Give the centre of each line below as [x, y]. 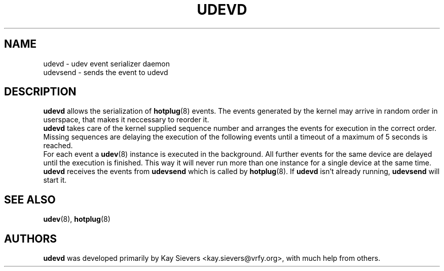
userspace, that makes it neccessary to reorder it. [126, 120]
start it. [55, 180]
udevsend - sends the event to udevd [106, 72]
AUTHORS [31, 239]
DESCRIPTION [40, 92]
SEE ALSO [30, 199]
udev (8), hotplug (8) [77, 219]
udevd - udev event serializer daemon [107, 63]
